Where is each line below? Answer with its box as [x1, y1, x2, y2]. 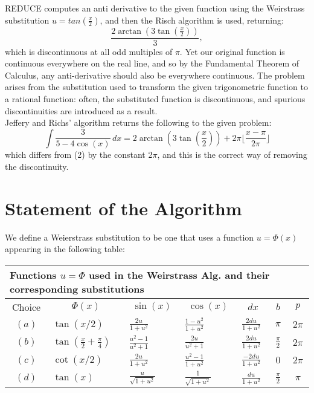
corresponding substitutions [10, 281, 144, 296]
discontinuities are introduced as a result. [5, 104, 158, 117]
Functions [10, 267, 57, 282]
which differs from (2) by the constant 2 [5, 148, 153, 161]
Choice [12, 299, 41, 314]
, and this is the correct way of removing [157, 148, 307, 161]
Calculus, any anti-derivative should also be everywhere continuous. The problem [5, 68, 305, 81]
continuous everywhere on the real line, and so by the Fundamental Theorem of [5, 57, 300, 70]
